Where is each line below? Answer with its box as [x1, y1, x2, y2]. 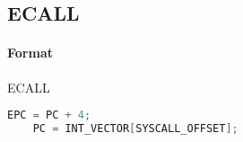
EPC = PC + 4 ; [7, 109, 91, 122]
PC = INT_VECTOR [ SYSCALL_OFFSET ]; [32, 122, 239, 136]
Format [7, 43, 53, 62]
